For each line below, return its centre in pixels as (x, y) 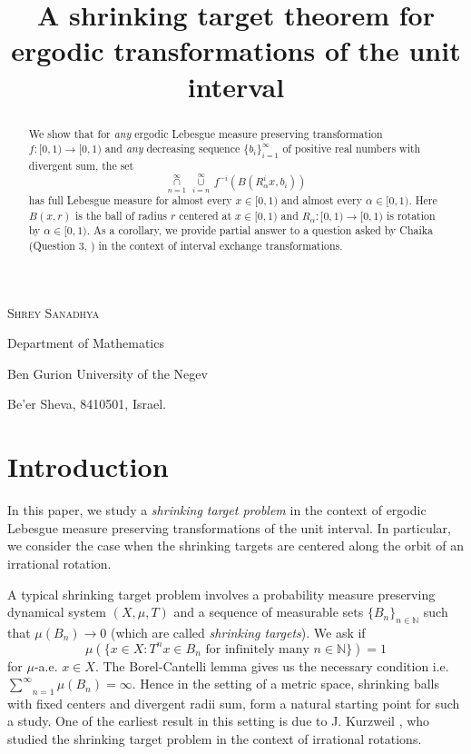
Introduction (88, 466)
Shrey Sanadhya (54, 312)
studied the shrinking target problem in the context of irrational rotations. (215, 739)
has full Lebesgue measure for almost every (130, 200)
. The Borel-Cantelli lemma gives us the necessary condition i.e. (272, 665)
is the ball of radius (121, 215)
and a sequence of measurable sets (269, 612)
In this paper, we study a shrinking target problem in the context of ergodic (217, 510)
